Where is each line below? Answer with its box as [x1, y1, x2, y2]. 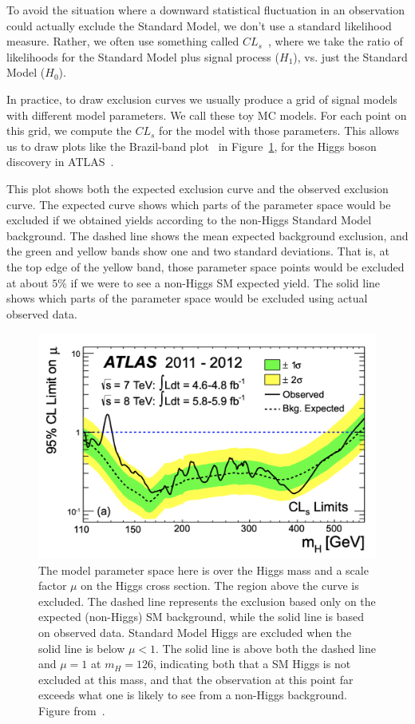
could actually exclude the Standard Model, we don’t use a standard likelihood [6, 17, 392, 34]
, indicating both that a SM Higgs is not [153, 655, 351, 672]
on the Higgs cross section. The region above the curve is [81, 577, 359, 594]
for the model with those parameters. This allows [159, 122, 400, 139]
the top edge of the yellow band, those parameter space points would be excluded [6, 258, 405, 275]
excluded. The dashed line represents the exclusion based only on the [38, 592, 376, 609]
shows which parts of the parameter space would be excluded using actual [6, 290, 368, 307]
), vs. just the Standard [293, 48, 408, 65]
